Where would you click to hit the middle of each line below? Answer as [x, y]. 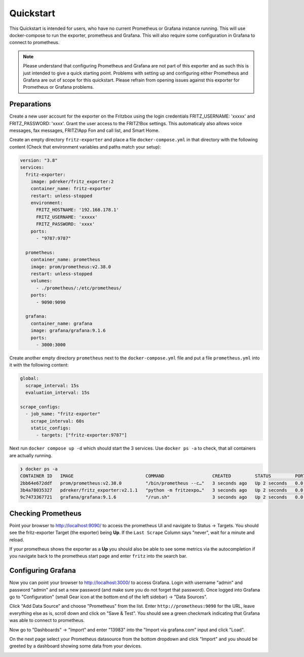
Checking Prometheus [46, 513]
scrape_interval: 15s [52, 386]
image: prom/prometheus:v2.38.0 [71, 267]
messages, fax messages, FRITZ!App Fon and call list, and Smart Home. [84, 130]
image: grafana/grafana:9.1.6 [68, 331]
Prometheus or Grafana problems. [59, 87]
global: [29, 378]
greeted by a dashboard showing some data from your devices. [75, 646]
